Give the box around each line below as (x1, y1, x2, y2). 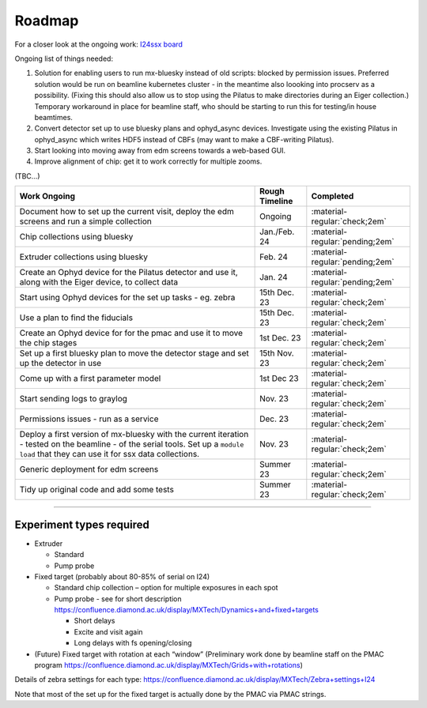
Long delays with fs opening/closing (74, 638, 193, 648)
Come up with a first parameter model (19, 373, 161, 384)
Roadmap (14, 12, 79, 29)
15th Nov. (259, 348, 294, 359)
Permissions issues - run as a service (19, 413, 159, 424)
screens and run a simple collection (19, 216, 152, 227)
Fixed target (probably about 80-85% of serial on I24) (34, 571, 210, 581)
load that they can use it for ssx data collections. (19, 449, 200, 460)
